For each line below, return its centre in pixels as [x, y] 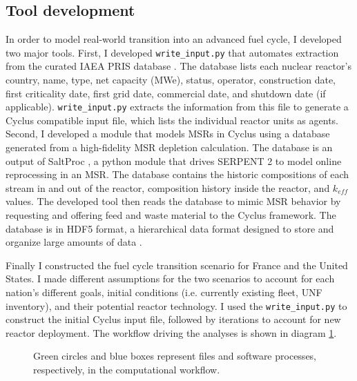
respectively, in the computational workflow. [127, 370]
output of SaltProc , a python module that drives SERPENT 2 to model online [174, 160]
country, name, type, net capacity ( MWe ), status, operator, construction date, [171, 80]
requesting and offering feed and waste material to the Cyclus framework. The [171, 215]
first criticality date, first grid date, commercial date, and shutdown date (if [166, 93]
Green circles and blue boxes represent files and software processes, [175, 356]
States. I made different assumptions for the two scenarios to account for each [170, 279]
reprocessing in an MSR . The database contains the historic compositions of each [177, 174]
